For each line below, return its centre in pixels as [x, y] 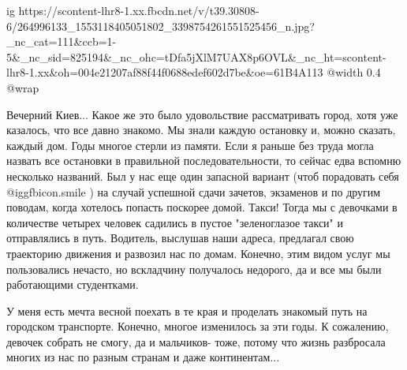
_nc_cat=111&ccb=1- [62, 41]
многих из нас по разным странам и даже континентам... [143, 357]
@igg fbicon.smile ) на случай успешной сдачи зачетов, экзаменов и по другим [194, 191]
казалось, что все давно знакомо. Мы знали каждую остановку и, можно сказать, [201, 130]
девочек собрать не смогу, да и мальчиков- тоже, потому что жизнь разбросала [196, 341]
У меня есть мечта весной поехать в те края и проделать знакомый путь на [187, 310]
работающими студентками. [73, 284]
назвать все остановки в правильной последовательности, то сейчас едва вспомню [204, 161]
